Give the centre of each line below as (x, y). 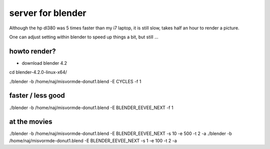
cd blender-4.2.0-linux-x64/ (38, 72)
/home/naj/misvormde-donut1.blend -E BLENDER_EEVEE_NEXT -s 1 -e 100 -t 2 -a (93, 141)
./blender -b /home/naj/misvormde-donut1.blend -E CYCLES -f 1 (75, 81)
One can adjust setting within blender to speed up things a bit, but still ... (84, 37)
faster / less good (37, 95)
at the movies (31, 122)
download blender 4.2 (44, 63)
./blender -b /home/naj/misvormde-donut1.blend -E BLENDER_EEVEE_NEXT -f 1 (91, 108)
